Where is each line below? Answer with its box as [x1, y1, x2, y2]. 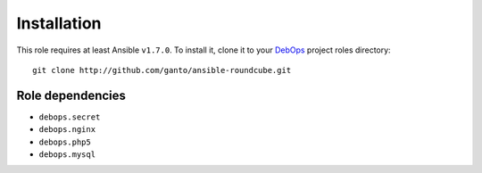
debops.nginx [38, 125, 96, 135]
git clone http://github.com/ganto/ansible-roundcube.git [32, 65, 292, 75]
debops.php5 [38, 136, 91, 147]
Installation [16, 13, 102, 33]
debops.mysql [38, 150, 96, 160]
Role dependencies [16, 87, 127, 103]
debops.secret [38, 111, 101, 122]
